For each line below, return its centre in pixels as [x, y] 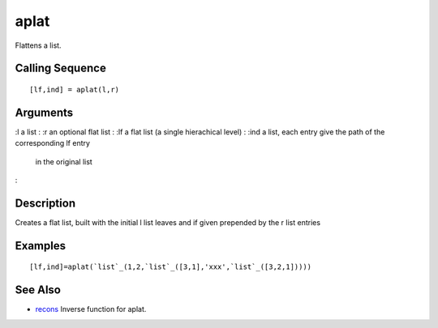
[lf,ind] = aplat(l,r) [75, 89]
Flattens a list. [38, 45]
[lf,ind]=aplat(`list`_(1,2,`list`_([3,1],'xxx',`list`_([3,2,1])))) [171, 267]
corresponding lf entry [53, 143]
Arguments [44, 112]
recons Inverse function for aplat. [91, 309]
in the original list [64, 161]
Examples [41, 246]
